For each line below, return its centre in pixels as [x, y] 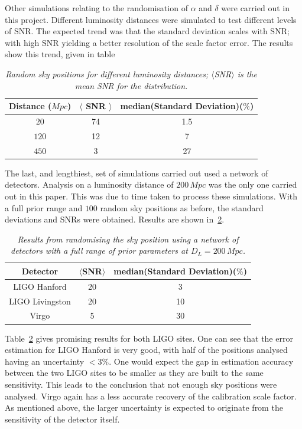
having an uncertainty [45, 361]
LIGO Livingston [40, 301]
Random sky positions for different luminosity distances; [107, 73]
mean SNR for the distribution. [131, 85]
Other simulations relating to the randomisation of [96, 8]
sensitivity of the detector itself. [62, 419]
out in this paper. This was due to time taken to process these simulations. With [151, 196]
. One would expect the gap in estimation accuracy [201, 361]
